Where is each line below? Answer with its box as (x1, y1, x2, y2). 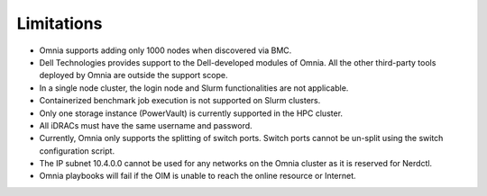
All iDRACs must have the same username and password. (39, 120, 253, 130)
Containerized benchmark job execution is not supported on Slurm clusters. (39, 95, 321, 106)
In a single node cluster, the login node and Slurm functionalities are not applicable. (39, 82, 349, 94)
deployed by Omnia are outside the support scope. (39, 70, 228, 81)
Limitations (16, 13, 103, 33)
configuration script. (39, 145, 115, 156)
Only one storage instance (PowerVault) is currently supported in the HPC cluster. (39, 108, 343, 119)
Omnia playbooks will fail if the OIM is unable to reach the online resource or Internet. (39, 171, 356, 182)
